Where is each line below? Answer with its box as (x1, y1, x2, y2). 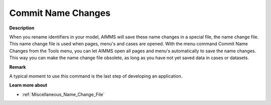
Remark (9, 64, 26, 70)
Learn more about (9, 82, 48, 88)
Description (9, 25, 35, 31)
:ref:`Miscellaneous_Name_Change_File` (22, 91, 105, 97)
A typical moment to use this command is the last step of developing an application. (9, 73, 183, 79)
